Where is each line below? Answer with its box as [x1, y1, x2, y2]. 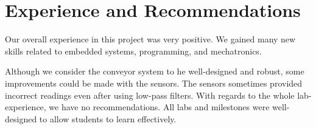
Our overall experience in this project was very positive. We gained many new [5, 33, 296, 45]
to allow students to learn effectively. [39, 112, 177, 125]
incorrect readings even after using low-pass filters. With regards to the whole [5, 88, 295, 101]
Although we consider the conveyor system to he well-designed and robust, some [5, 65, 304, 78]
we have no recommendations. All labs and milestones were [49, 101, 270, 113]
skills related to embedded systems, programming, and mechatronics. [5, 44, 262, 57]
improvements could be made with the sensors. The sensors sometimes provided [5, 76, 303, 89]
